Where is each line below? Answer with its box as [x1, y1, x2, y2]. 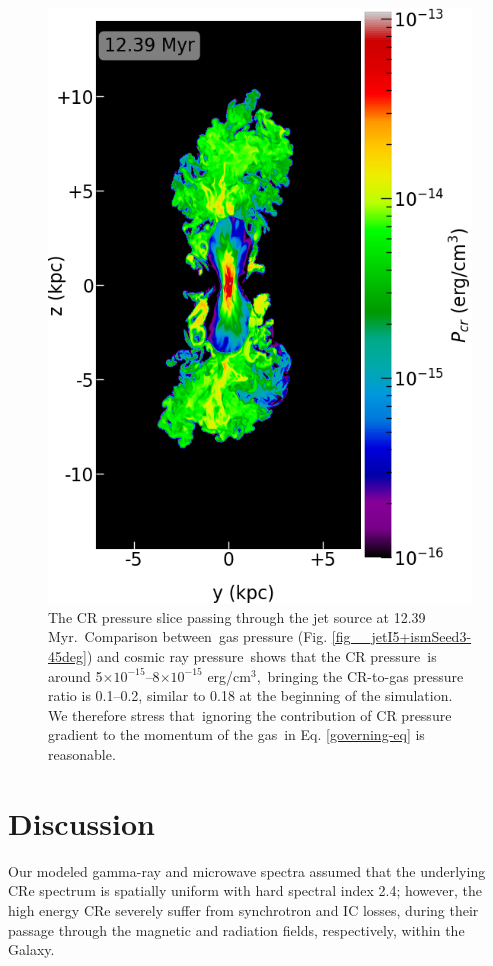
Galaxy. [8, 939, 55, 960]
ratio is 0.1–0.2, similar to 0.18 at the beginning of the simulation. [48, 685, 453, 706]
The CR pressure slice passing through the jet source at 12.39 [48, 606, 426, 627]
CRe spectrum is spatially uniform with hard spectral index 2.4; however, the [8, 880, 482, 901]
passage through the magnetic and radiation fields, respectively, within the [8, 919, 465, 940]
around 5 [48, 665, 103, 686]
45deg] [48, 646, 87, 667]
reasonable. [48, 744, 116, 765]
